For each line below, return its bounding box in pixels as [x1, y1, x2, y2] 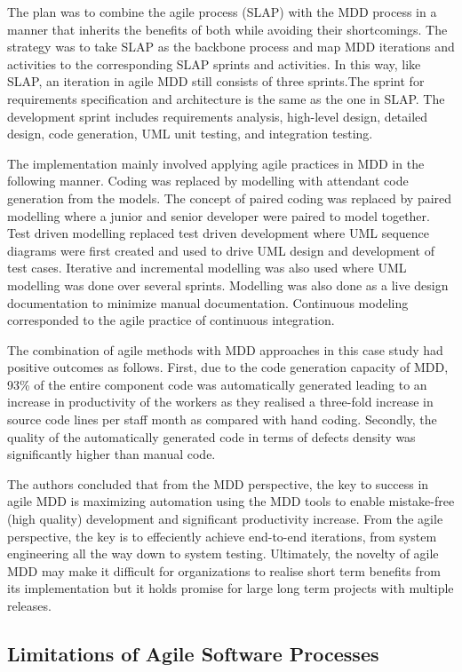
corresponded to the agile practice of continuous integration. [7, 311, 335, 329]
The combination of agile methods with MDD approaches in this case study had [7, 340, 443, 359]
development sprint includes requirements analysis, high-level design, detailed [7, 107, 428, 125]
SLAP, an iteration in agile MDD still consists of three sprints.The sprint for [7, 72, 425, 91]
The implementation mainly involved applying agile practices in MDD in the [7, 154, 425, 172]
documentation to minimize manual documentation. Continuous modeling [7, 293, 409, 312]
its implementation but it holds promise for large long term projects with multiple [7, 579, 454, 597]
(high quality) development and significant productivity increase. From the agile [7, 510, 443, 528]
